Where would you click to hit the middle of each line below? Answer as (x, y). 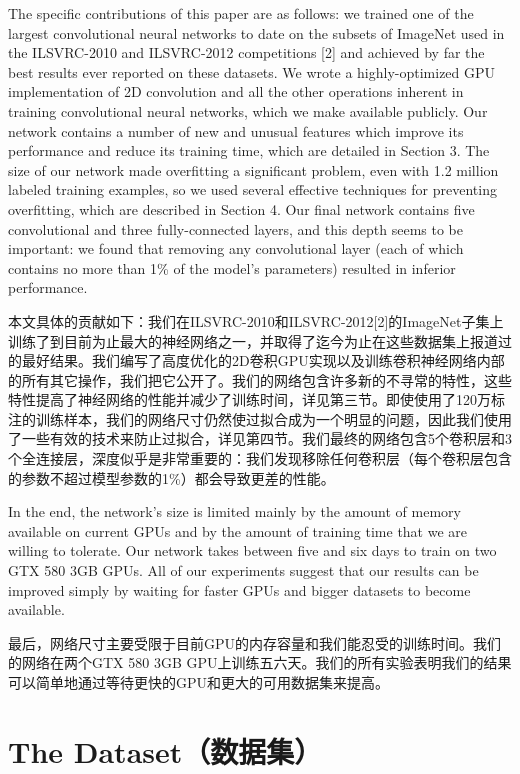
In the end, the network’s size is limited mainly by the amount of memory (234, 511)
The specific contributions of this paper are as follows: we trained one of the (241, 13)
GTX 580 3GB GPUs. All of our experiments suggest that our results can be (243, 570)
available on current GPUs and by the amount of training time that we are (238, 530)
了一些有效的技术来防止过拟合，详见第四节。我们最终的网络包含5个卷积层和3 (260, 438)
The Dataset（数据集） (165, 750)
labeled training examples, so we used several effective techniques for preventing (252, 189)
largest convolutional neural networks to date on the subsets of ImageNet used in (256, 32)
